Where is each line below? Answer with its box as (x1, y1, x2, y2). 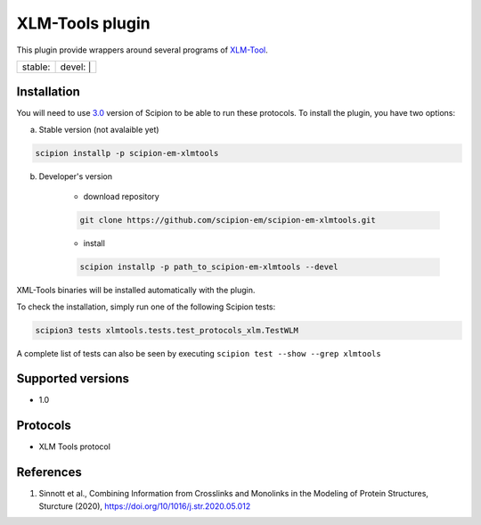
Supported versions (16, 371, 129, 387)
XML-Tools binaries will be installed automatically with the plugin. (16, 285, 256, 296)
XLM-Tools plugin (16, 13, 151, 33)
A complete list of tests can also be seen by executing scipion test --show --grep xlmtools (16, 348, 382, 358)
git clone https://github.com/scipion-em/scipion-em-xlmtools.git (79, 215, 376, 226)
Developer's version (38, 170, 113, 182)
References (16, 464, 82, 480)
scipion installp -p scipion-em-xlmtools (35, 148, 219, 158)
